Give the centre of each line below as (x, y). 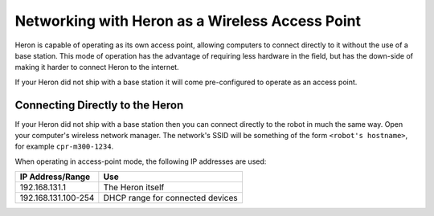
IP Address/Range (55, 177)
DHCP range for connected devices (170, 198)
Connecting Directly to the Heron (99, 105)
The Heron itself (134, 187)
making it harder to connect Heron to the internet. (97, 67)
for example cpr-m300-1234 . (64, 147)
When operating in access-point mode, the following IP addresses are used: (141, 161)
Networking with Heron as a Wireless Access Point (188, 21)
